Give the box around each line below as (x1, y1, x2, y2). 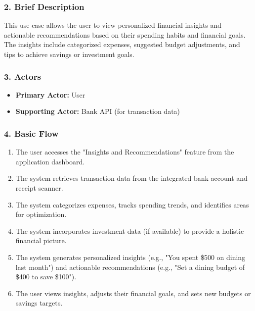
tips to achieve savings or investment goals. (4, 49, 134, 59)
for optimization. (15, 209, 67, 219)
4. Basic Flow (4, 127, 59, 139)
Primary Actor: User (15, 89, 85, 100)
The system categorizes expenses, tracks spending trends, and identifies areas (15, 199, 249, 209)
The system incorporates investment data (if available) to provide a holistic (15, 225, 244, 236)
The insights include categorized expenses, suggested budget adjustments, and (4, 39, 240, 50)
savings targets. (15, 298, 63, 308)
